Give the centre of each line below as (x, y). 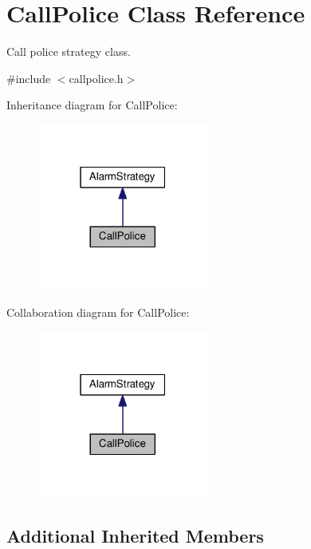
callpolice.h (96, 78)
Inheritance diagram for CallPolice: (92, 105)
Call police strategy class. (69, 51)
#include (29, 78)
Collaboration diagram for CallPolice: (98, 312)
